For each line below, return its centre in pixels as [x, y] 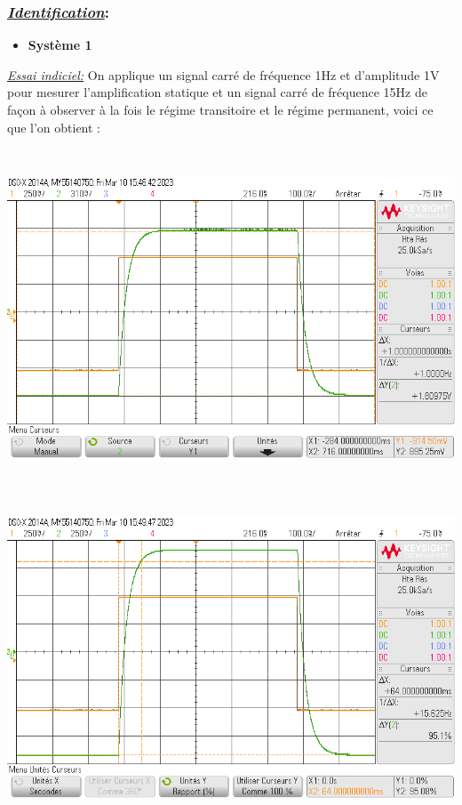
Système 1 [60, 45]
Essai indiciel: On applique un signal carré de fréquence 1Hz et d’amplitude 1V [223, 74]
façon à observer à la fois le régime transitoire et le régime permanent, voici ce [220, 109]
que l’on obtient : [54, 127]
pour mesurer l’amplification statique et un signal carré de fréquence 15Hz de [217, 92]
